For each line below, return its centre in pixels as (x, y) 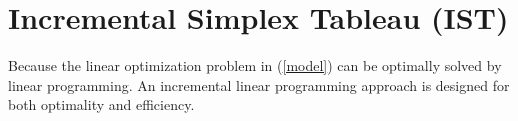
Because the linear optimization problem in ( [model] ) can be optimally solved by (255, 65)
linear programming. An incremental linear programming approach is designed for (259, 84)
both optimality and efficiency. (101, 104)
